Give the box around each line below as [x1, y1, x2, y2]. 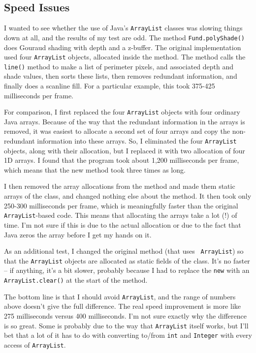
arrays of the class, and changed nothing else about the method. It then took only [4, 191, 252, 201]
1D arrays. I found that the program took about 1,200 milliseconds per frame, [4, 155, 239, 165]
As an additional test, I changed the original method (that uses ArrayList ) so [4, 246, 244, 256]
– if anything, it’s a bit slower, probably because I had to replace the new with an [4, 265, 250, 275]
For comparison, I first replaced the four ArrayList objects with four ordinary [4, 107, 240, 117]
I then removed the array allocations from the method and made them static [4, 181, 235, 191]
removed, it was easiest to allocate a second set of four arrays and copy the [4, 126, 230, 136]
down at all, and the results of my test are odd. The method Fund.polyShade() [4, 32, 245, 42]
